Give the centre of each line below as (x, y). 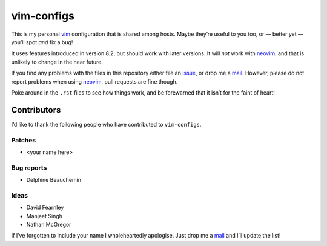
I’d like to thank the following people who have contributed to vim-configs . (106, 124)
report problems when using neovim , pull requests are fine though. (94, 81)
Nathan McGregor (49, 224)
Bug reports (29, 168)
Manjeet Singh (45, 216)
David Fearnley (45, 208)
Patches (24, 140)
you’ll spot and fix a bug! (42, 42)
